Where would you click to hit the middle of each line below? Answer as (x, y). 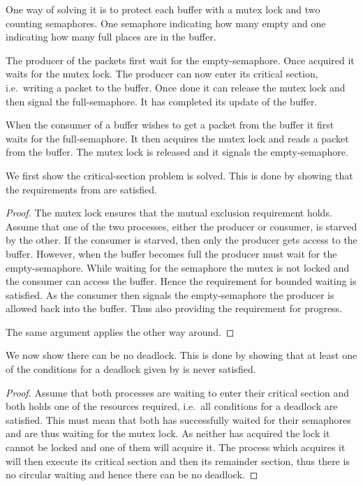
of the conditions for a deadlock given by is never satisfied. (131, 369)
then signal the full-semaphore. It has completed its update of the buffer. (162, 101)
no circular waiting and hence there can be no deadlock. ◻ (132, 474)
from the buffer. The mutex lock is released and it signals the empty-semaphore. (177, 152)
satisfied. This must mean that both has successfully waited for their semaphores (178, 419)
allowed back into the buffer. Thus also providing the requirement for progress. (174, 308)
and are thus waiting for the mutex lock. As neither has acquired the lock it (168, 433)
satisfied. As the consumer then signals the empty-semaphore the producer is (170, 294)
